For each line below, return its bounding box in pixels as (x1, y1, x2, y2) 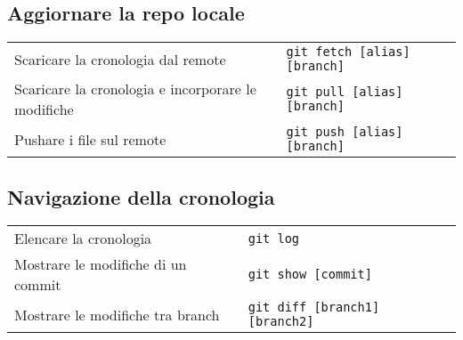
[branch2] (248, 314, 314, 329)
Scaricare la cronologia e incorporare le (14, 78, 256, 100)
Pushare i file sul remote (14, 128, 167, 150)
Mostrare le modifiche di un (14, 254, 187, 275)
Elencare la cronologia (14, 228, 152, 249)
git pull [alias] (286, 85, 403, 100)
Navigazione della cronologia (7, 182, 275, 210)
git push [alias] (286, 125, 403, 140)
